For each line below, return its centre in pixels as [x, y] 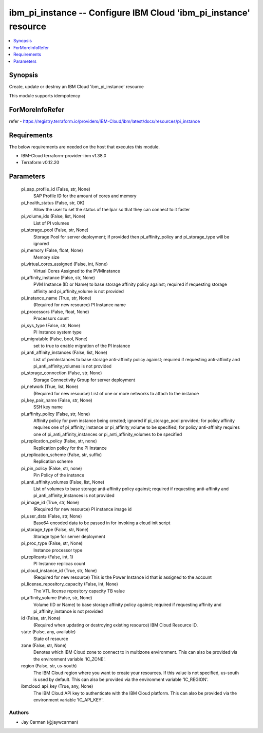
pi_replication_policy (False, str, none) [59, 441]
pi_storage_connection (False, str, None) [62, 373]
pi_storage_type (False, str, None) [55, 530]
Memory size [47, 257]
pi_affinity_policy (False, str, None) [56, 414]
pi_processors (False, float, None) [55, 312]
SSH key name [48, 407]
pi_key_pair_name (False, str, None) [57, 400]
